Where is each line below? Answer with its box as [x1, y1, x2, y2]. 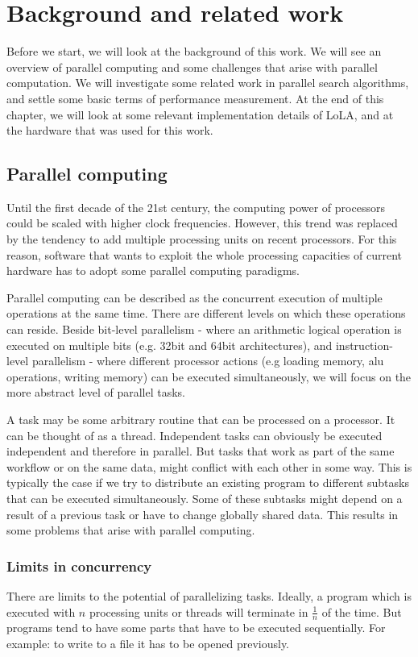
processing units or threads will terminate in [89, 603, 308, 620]
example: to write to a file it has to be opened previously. [6, 635, 290, 651]
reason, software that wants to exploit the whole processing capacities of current [6, 246, 403, 263]
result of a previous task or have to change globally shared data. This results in [6, 505, 399, 522]
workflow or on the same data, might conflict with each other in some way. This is [6, 458, 412, 475]
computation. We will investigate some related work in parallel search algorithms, [6, 74, 409, 91]
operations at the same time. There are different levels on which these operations [6, 305, 406, 322]
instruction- [335, 336, 393, 353]
